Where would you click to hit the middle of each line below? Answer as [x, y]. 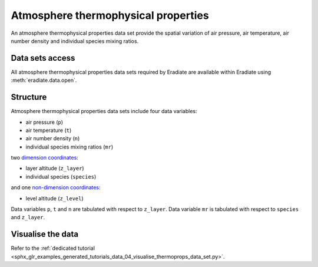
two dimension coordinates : [45, 158]
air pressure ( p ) [44, 122]
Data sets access [43, 58]
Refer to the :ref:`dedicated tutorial [53, 248]
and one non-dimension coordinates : [56, 187]
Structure [29, 97]
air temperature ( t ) [49, 130]
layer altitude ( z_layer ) [55, 169]
